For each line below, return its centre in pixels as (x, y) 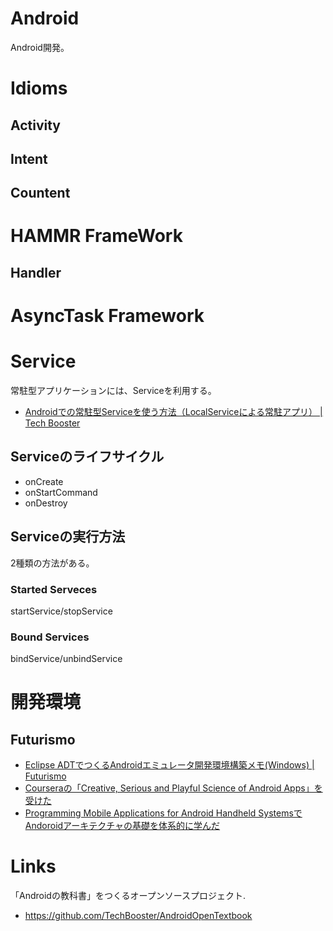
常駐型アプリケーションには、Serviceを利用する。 (113, 390)
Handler (36, 272)
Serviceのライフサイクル (87, 457)
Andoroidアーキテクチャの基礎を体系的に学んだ (122, 826)
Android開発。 (40, 47)
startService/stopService (61, 611)
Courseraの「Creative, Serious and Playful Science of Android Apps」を (173, 788)
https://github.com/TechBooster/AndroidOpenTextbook (138, 916)
